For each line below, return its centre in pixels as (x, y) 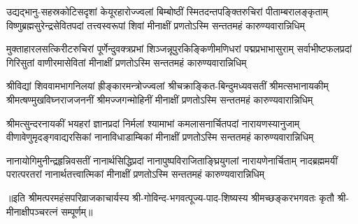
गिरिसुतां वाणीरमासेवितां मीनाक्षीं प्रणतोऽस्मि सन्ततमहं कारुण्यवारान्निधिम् (127, 62)
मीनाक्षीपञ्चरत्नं (32, 211)
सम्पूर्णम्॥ (77, 211)
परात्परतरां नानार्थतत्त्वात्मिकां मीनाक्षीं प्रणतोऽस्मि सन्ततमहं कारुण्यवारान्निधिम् (136, 174)
